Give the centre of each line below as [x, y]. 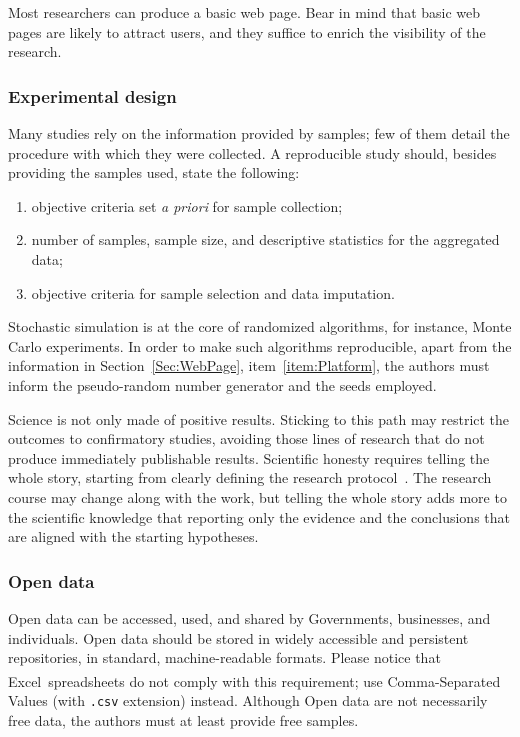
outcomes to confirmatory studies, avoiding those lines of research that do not [246, 438]
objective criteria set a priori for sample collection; [187, 205]
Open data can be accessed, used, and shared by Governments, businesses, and [249, 617]
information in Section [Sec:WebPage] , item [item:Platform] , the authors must [249, 365]
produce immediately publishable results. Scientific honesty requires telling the [249, 457]
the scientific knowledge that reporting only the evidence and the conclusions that [259, 516]
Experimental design [92, 95]
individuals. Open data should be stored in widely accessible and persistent [238, 637]
